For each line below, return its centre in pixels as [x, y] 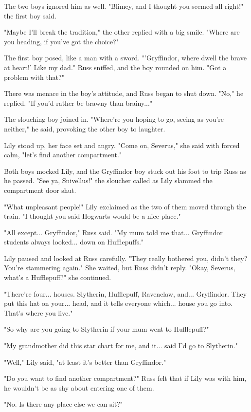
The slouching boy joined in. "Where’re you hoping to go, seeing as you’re [114, 119]
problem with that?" [34, 77]
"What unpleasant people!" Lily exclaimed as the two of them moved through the [125, 206]
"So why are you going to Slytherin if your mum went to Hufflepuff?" [107, 329]
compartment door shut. [40, 190]
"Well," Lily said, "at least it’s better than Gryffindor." [85, 362]
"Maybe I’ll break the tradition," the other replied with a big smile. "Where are [122, 32]
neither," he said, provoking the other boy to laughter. [85, 128]
